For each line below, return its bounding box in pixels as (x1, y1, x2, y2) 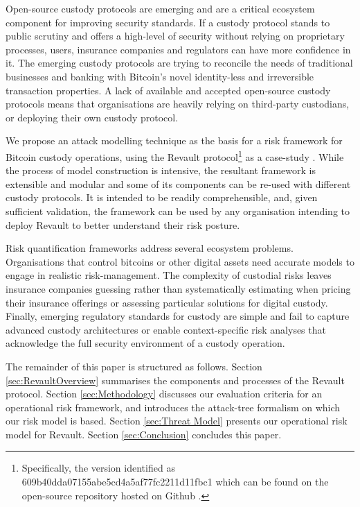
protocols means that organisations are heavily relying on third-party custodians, (6, 96, 350, 111)
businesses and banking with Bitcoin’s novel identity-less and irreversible (6, 69, 314, 83)
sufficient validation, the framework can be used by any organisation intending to (6, 203, 350, 218)
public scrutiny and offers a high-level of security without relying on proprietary (6, 28, 345, 43)
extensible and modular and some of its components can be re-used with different (6, 176, 351, 191)
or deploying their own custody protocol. (6, 110, 179, 124)
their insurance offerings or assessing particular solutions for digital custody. (6, 295, 328, 309)
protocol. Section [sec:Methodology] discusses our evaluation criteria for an (6, 386, 323, 401)
